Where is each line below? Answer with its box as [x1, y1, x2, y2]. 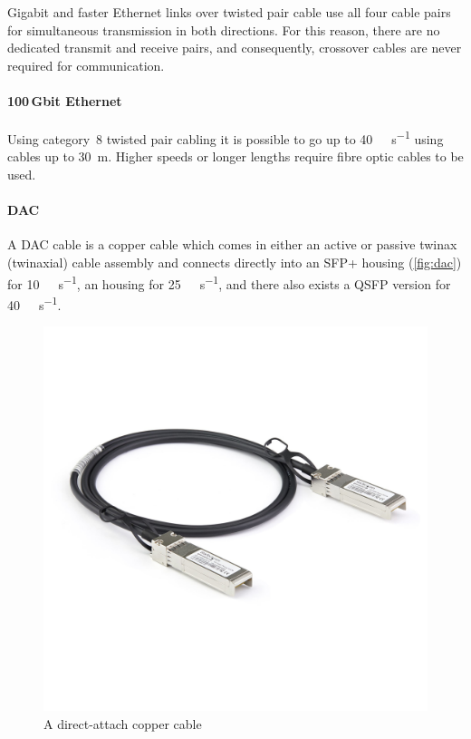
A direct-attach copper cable [43, 714, 202, 733]
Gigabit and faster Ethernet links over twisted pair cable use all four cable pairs [7, 3, 451, 21]
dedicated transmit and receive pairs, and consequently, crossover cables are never [7, 38, 462, 57]
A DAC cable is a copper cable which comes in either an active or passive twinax [7, 235, 457, 254]
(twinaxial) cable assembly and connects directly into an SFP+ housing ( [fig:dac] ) [7, 253, 462, 271]
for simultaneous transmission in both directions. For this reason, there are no [7, 20, 440, 39]
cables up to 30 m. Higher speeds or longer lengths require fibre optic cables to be [7, 147, 464, 166]
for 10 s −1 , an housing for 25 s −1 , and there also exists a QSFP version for [7, 271, 451, 293]
